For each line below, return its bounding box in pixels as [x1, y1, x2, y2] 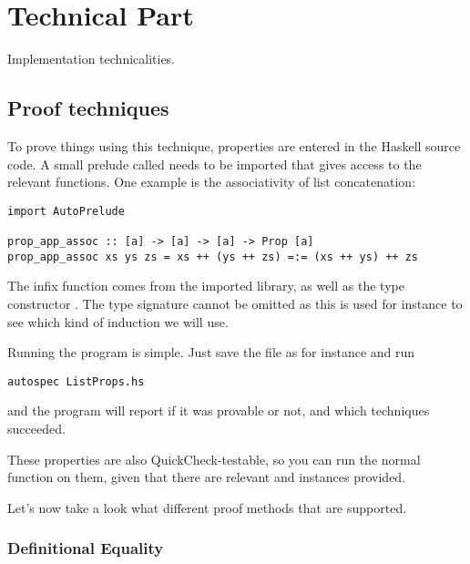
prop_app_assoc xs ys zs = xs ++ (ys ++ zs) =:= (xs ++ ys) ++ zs [7, 250, 419, 263]
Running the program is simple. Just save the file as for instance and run [7, 343, 415, 362]
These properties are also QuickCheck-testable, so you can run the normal [7, 449, 421, 468]
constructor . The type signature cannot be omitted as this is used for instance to [7, 293, 463, 313]
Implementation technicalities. [7, 49, 176, 68]
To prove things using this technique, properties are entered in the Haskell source [7, 136, 461, 155]
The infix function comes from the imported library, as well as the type [7, 276, 404, 295]
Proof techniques [7, 94, 169, 122]
